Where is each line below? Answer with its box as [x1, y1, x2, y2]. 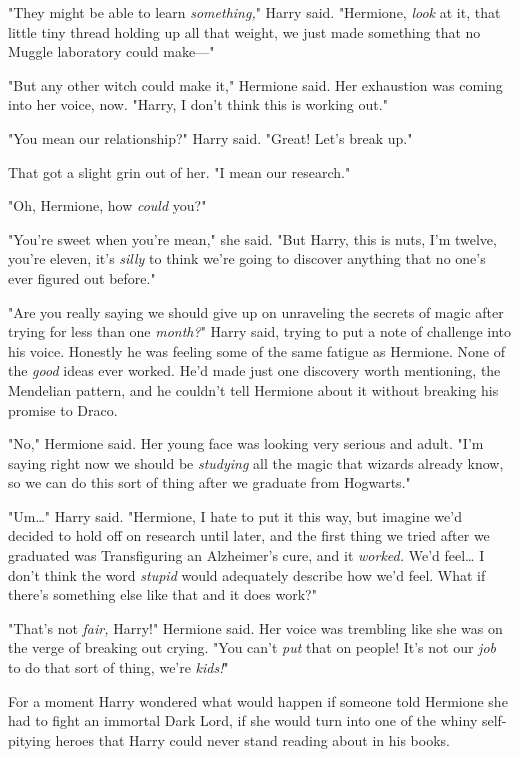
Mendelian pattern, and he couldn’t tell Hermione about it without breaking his [8, 379, 499, 400]
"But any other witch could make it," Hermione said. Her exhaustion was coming [8, 74, 503, 95]
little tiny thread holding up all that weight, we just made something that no [8, 21, 481, 42]
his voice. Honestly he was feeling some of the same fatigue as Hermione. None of [8, 340, 506, 361]
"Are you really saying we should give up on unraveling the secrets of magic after [8, 301, 504, 322]
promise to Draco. [8, 399, 118, 420]
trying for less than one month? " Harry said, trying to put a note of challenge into [8, 321, 512, 342]
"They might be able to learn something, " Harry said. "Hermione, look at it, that [8, 2, 501, 22]
